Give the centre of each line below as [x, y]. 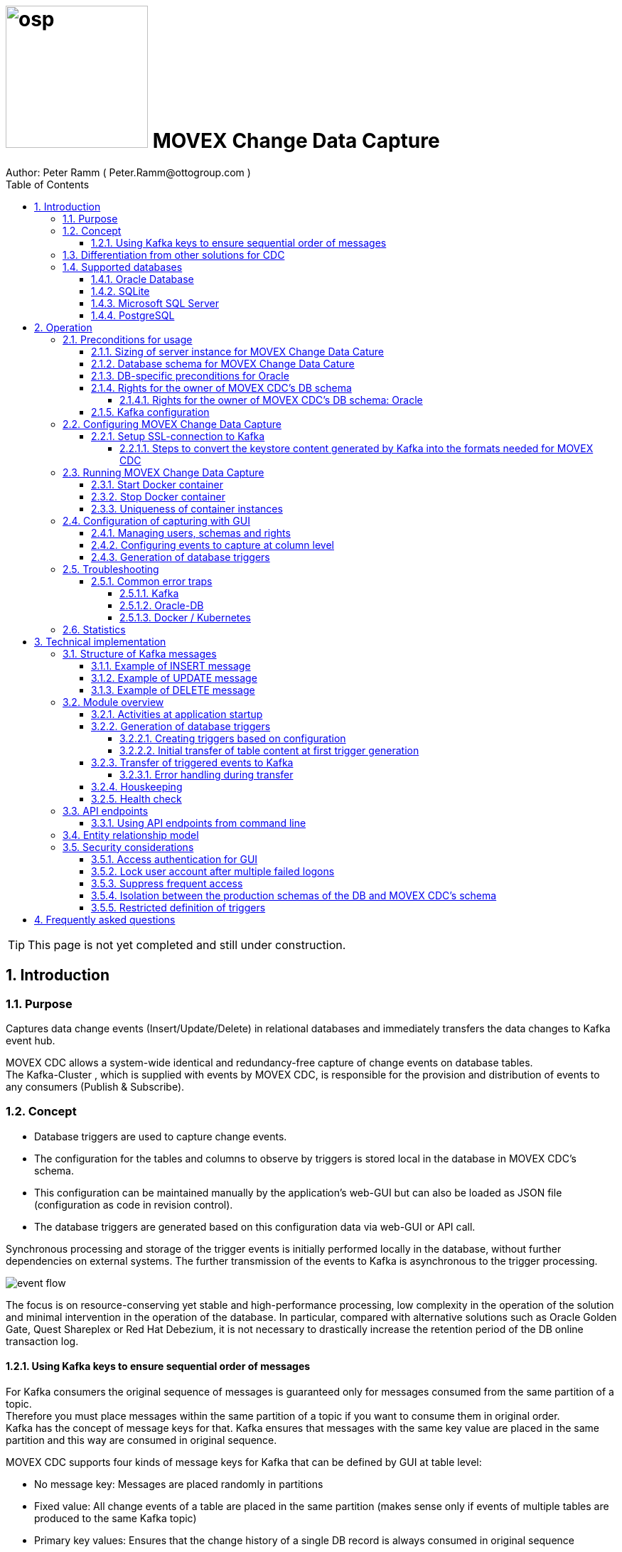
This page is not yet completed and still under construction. [187, 944]
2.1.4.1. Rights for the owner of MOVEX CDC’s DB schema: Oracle [271, 400]
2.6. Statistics [94, 629]
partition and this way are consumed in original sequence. [141, 1440]
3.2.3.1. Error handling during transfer [207, 774]
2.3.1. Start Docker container [157, 484]
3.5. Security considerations [128, 847]
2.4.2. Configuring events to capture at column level [213, 545]
